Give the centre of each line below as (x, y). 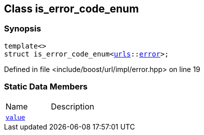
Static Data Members (46, 87)
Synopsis (23, 29)
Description (72, 106)
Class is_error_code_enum (71, 9)
